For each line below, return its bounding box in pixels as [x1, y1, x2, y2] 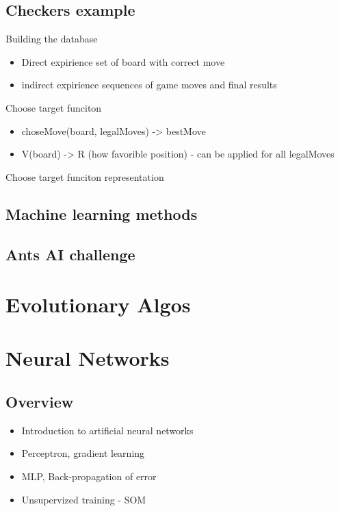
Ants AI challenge [5, 243, 135, 264]
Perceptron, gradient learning [21, 446, 145, 460]
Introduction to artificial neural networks [21, 423, 194, 437]
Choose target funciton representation [5, 169, 164, 184]
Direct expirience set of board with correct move [21, 54, 225, 68]
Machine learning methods [5, 203, 198, 224]
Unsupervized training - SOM [21, 492, 146, 506]
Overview [5, 391, 74, 412]
